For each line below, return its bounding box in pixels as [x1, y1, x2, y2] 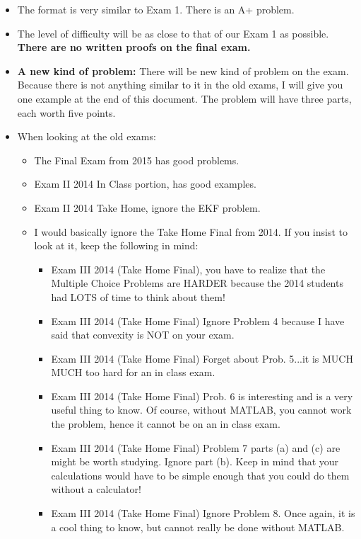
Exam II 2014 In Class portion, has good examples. [34, 176, 256, 191]
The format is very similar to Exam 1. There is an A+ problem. [17, 2, 295, 16]
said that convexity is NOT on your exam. [51, 327, 235, 342]
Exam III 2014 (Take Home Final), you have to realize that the [51, 261, 326, 276]
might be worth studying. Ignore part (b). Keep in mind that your [51, 454, 339, 469]
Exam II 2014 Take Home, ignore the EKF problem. [34, 200, 261, 215]
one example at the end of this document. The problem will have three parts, [17, 91, 352, 106]
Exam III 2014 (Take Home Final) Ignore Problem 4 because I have [51, 313, 345, 328]
